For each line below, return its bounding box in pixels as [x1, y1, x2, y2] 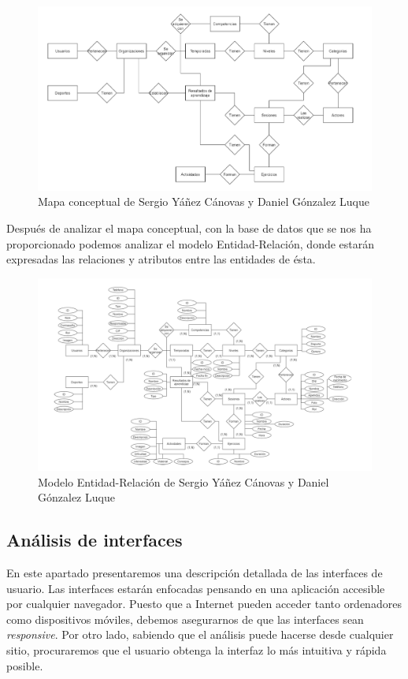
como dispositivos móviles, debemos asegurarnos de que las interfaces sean [6, 610, 364, 627]
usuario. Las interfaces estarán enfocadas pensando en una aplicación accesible [6, 580, 385, 596]
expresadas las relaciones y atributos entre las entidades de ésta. [6, 251, 316, 267]
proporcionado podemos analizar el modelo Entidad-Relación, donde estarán [6, 235, 375, 252]
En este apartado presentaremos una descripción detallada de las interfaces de [6, 565, 383, 580]
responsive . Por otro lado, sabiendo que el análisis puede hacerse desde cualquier [6, 626, 394, 643]
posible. [6, 657, 43, 673]
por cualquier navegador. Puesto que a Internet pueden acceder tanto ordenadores [6, 595, 402, 612]
